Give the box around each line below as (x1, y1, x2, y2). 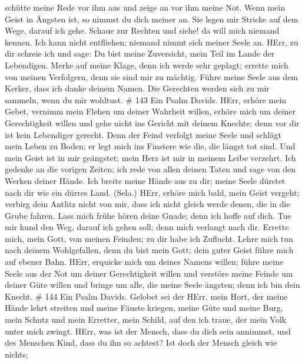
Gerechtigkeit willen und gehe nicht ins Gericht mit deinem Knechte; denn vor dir (5, 116, 300, 129)
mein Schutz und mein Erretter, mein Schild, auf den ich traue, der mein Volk (5, 313, 286, 326)
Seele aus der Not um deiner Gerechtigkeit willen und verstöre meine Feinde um (5, 267, 293, 279)
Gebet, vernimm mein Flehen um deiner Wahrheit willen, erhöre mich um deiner (5, 105, 296, 117)
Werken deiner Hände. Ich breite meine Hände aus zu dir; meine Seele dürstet (5, 174, 286, 186)
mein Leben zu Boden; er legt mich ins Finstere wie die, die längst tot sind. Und (5, 140, 296, 152)
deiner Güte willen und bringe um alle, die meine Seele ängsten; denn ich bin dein (5, 278, 300, 291)
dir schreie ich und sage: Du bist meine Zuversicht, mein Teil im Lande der (5, 47, 275, 60)
